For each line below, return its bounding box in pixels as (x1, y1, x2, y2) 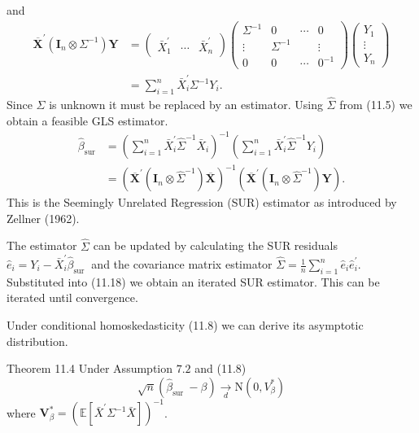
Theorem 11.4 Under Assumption (7, 360, 173, 377)
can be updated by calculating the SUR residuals (93, 237, 338, 254)
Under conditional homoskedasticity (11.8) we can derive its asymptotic (7, 317, 364, 333)
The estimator (7, 237, 77, 254)
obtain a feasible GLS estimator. (7, 112, 168, 129)
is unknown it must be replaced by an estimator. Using (49, 96, 323, 113)
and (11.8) (194, 360, 247, 377)
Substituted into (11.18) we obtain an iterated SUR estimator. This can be (7, 273, 380, 290)
